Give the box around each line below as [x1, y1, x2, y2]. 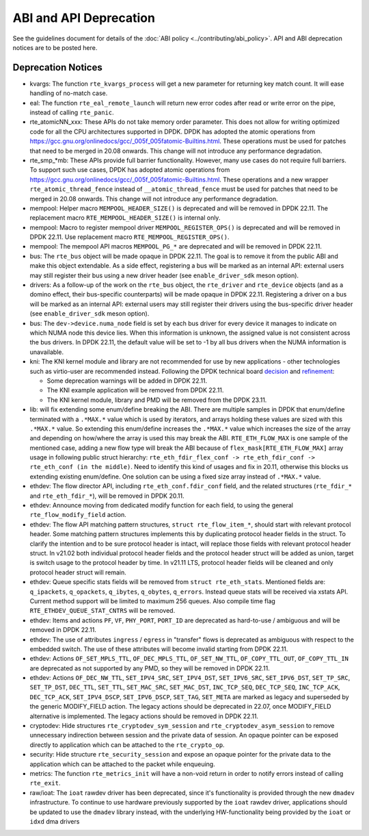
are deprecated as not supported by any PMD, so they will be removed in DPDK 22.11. [29, 664, 270, 672]
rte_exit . [29, 779, 61, 787]
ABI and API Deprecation [12, 10, 155, 25]
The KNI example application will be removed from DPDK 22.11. [46, 386, 224, 394]
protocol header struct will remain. [29, 568, 126, 577]
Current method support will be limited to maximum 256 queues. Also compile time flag [29, 596, 276, 605]
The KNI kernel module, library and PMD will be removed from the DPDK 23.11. [46, 396, 267, 404]
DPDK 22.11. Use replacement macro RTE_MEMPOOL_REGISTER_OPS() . [29, 233, 230, 241]
